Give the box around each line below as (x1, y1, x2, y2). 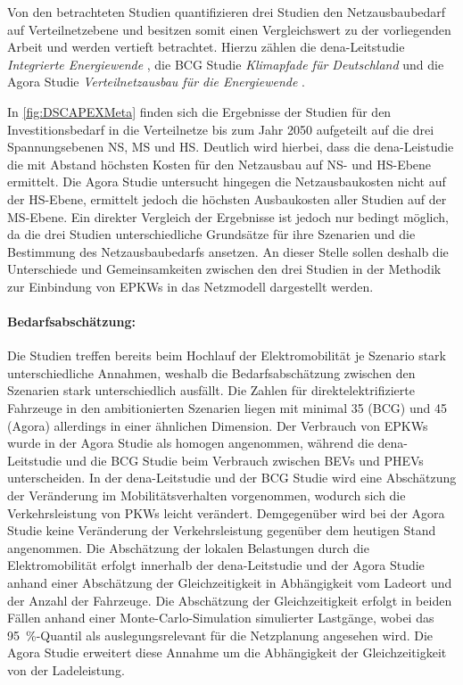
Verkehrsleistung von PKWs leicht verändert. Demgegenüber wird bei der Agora (7, 503, 445, 522)
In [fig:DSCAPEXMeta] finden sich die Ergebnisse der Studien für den (7, 102, 392, 120)
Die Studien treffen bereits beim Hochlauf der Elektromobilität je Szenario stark (7, 346, 446, 365)
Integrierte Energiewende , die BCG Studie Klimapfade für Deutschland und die (7, 54, 444, 73)
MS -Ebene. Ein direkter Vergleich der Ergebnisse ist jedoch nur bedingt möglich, (7, 207, 449, 226)
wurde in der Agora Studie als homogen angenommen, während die (7, 433, 374, 452)
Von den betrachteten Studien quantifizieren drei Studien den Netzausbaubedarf (7, 3, 446, 21)
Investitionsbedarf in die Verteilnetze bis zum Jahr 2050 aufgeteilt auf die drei (7, 120, 434, 138)
